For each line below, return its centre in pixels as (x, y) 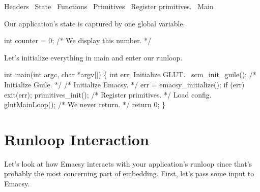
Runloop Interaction (77, 139)
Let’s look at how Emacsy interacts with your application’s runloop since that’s (128, 163)
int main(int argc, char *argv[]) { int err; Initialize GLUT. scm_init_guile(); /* (130, 74)
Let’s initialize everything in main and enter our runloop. (93, 57)
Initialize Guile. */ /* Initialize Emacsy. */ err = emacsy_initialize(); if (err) (124, 84)
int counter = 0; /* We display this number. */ (78, 40)
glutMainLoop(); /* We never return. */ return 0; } (85, 104)
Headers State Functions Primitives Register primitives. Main (109, 6)
